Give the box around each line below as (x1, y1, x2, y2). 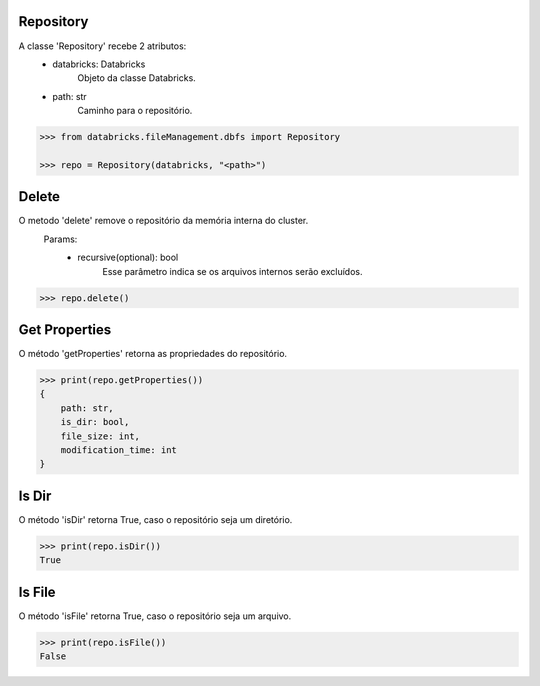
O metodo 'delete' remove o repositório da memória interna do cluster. (18, 215, 309, 227)
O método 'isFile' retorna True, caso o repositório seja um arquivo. (18, 610, 292, 622)
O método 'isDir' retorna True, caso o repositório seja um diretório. (18, 513, 293, 525)
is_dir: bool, (60, 416, 130, 428)
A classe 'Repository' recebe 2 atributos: (18, 40, 187, 52)
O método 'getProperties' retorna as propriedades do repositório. (18, 348, 288, 359)
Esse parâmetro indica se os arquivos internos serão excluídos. (102, 265, 363, 277)
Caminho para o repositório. (77, 105, 193, 117)
